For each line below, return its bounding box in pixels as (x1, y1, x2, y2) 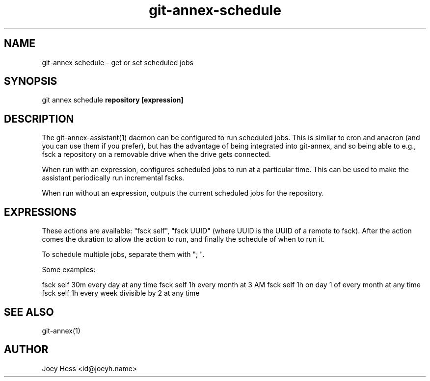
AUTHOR (4, 343, 49, 356)
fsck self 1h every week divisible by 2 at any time (42, 289, 200, 298)
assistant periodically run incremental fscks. (42, 174, 185, 182)
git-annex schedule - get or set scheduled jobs (42, 58, 193, 67)
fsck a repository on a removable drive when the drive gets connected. (42, 150, 271, 159)
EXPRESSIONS (4, 205, 77, 218)
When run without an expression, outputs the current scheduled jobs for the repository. (42, 189, 324, 198)
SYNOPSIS (4, 75, 57, 88)
